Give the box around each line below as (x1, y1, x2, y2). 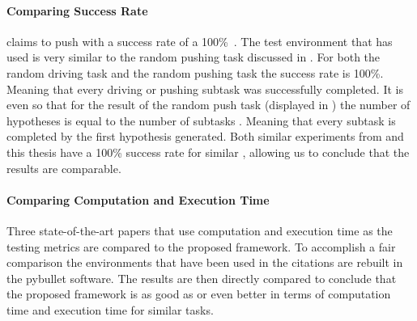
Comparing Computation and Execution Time (6, 191, 270, 208)
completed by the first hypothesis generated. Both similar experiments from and (6, 128, 404, 145)
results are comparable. (6, 159, 121, 176)
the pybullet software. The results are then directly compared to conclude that (6, 269, 397, 286)
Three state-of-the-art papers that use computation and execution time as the (6, 222, 393, 239)
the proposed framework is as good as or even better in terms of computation (6, 285, 391, 302)
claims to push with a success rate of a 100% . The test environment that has (6, 32, 393, 49)
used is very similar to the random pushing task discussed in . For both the (6, 49, 381, 65)
